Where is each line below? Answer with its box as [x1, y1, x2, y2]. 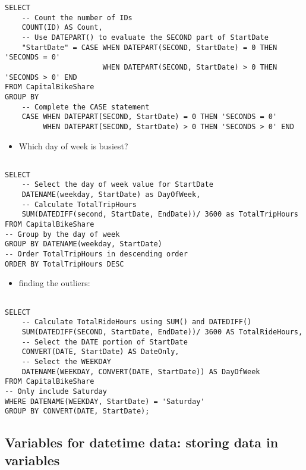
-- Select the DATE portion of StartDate [21, 337, 188, 346]
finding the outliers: [18, 277, 90, 289]
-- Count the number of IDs [21, 13, 133, 22]
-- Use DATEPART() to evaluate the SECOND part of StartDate [21, 33, 269, 42]
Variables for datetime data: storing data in [5, 433, 279, 452]
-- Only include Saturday [5, 387, 107, 396]
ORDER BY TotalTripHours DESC [5, 259, 124, 268]
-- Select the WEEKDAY [21, 357, 111, 366]
